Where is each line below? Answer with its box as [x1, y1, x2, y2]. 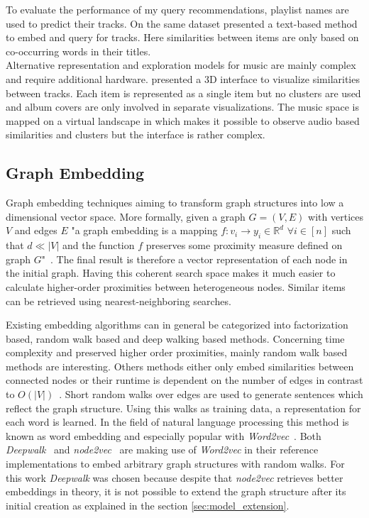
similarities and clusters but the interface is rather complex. [6, 127, 265, 142]
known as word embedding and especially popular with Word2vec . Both [6, 428, 321, 443]
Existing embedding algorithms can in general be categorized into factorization [6, 317, 348, 332]
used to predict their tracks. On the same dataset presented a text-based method [6, 16, 358, 31]
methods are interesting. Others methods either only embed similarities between [6, 358, 354, 373]
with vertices [308, 209, 363, 224]
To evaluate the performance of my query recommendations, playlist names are [6, 2, 349, 16]
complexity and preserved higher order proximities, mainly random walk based [6, 345, 348, 360]
